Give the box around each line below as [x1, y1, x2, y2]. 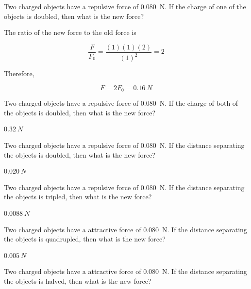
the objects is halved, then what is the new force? [4, 275, 151, 286]
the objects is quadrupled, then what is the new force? [4, 234, 166, 244]
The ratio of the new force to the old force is [4, 27, 136, 37]
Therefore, [4, 68, 34, 79]
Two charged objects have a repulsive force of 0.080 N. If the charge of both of [4, 98, 238, 108]
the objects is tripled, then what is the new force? [4, 192, 152, 202]
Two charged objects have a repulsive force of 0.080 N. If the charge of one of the [4, 1, 246, 11]
